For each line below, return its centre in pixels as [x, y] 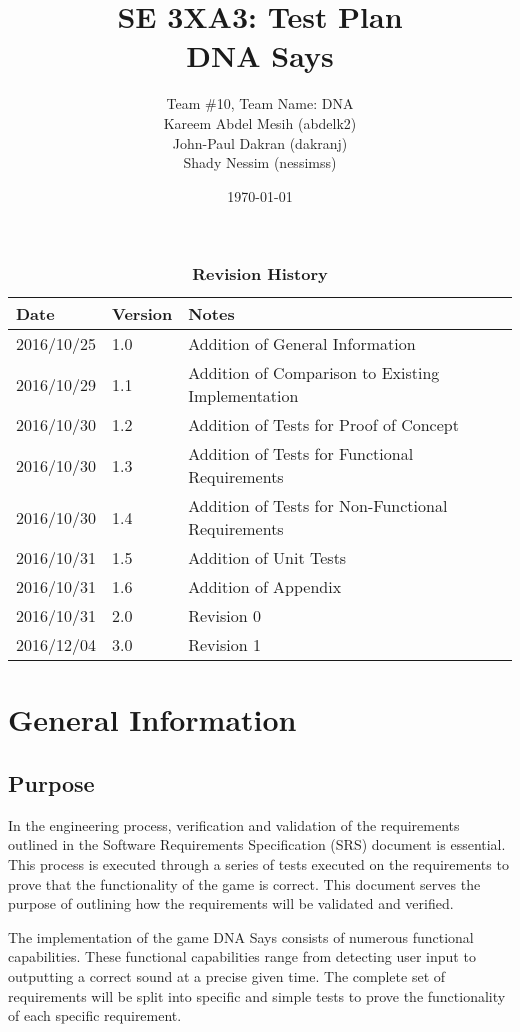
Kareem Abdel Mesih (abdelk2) [260, 122]
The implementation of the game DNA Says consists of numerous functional [241, 936]
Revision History [260, 274]
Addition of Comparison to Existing [314, 373]
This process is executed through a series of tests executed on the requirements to [258, 864]
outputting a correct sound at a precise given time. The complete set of [227, 976]
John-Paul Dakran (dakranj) [260, 142]
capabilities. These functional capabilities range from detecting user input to [242, 956]
